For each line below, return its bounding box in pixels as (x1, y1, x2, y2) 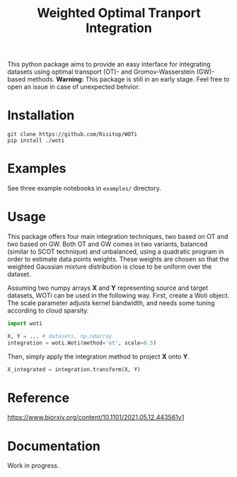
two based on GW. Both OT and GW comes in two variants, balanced (7, 240, 208, 248)
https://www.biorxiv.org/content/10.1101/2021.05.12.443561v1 (7, 413, 185, 422)
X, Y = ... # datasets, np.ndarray (7, 332, 112, 339)
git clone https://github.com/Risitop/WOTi (7, 131, 138, 138)
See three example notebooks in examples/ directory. (7, 184, 161, 193)
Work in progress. (7, 461, 59, 470)
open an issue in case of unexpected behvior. (7, 83, 140, 91)
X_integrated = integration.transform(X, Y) (7, 366, 141, 373)
